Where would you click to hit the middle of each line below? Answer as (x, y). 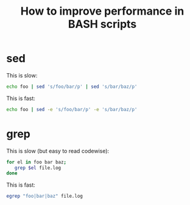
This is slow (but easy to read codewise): (58, 151)
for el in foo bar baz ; (37, 162)
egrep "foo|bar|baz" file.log (45, 196)
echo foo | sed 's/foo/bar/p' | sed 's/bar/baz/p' (72, 87)
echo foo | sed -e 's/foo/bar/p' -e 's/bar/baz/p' (72, 109)
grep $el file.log (38, 168)
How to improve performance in (102, 11)
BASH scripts (102, 24)
